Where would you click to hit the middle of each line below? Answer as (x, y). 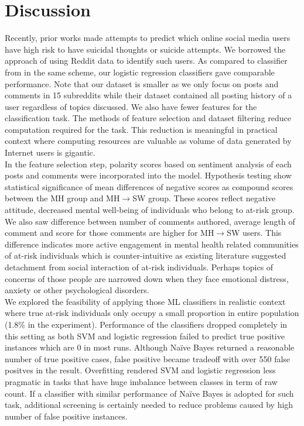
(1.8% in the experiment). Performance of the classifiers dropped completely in (146, 324)
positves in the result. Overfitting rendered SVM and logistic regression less (140, 370)
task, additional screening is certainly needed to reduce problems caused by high (149, 405)
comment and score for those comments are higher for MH (110, 233)
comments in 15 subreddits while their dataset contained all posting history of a (148, 95)
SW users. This (254, 233)
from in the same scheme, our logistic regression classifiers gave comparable (140, 72)
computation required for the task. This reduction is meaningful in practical (141, 129)
